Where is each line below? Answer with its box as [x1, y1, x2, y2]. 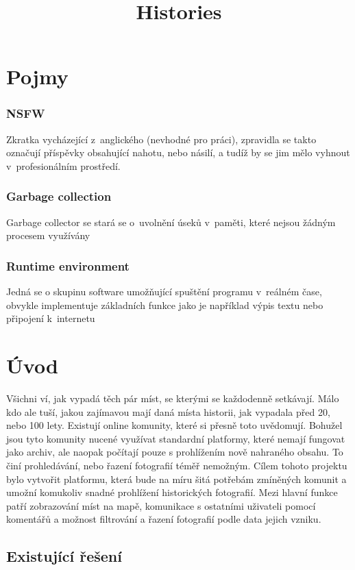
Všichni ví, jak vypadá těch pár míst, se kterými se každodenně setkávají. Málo [6, 391, 339, 406]
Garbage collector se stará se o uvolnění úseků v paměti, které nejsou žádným [6, 214, 336, 229]
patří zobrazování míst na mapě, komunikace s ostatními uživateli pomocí [6, 498, 316, 512]
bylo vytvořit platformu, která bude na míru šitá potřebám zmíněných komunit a [6, 471, 347, 486]
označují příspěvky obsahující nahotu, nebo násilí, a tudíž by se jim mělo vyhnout [6, 145, 350, 160]
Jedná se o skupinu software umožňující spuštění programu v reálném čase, [6, 284, 322, 299]
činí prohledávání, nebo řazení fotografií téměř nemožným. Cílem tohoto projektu [6, 458, 347, 473]
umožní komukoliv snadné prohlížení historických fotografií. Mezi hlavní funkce [6, 485, 338, 499]
